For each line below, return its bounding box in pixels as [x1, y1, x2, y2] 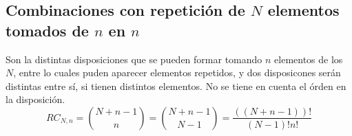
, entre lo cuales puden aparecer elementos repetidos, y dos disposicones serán [13, 65, 341, 80]
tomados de [6, 19, 89, 41]
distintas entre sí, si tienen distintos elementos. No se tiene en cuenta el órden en [6, 78, 346, 93]
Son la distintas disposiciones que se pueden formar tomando [6, 52, 262, 66]
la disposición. [6, 92, 65, 106]
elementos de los [274, 52, 343, 66]
